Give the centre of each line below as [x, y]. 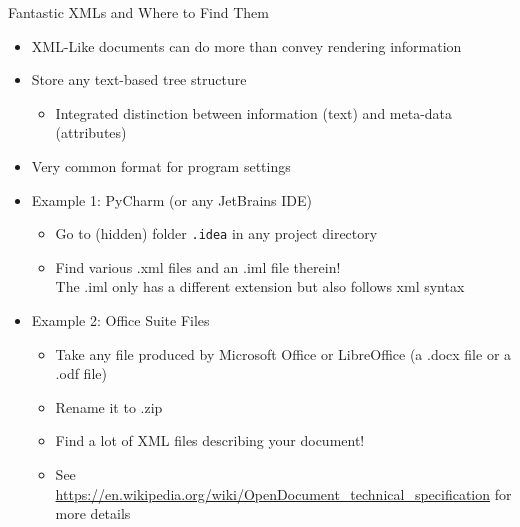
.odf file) [81, 373]
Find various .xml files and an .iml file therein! [198, 266]
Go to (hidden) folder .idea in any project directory [216, 233]
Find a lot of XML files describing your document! [210, 440]
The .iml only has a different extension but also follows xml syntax [260, 286]
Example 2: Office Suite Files [120, 320]
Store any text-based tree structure [139, 79]
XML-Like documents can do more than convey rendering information [246, 45]
